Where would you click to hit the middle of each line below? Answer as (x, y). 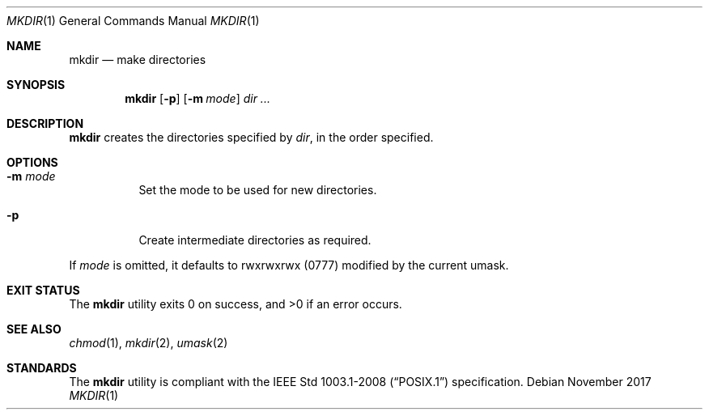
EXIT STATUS (43, 290)
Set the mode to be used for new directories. (258, 190)
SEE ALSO (34, 329)
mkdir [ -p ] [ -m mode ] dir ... (197, 98)
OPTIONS (32, 162)
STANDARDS (42, 368)
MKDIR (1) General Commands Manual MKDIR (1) (133, 21)
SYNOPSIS (36, 85)
